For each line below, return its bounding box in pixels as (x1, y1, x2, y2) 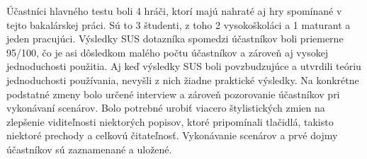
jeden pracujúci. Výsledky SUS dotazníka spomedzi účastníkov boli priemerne (6, 31, 344, 46)
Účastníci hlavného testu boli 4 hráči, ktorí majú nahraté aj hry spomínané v (6, 4, 342, 18)
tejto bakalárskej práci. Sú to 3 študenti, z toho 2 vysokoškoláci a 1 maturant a (6, 17, 351, 32)
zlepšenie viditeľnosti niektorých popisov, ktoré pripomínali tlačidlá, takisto (6, 114, 334, 129)
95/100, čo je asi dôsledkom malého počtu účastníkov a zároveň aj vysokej (6, 45, 329, 59)
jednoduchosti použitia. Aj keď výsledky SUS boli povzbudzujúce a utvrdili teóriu (6, 59, 361, 73)
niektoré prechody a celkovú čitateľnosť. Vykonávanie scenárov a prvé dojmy (6, 128, 338, 143)
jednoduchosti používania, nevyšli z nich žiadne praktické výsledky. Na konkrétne (6, 72, 359, 87)
